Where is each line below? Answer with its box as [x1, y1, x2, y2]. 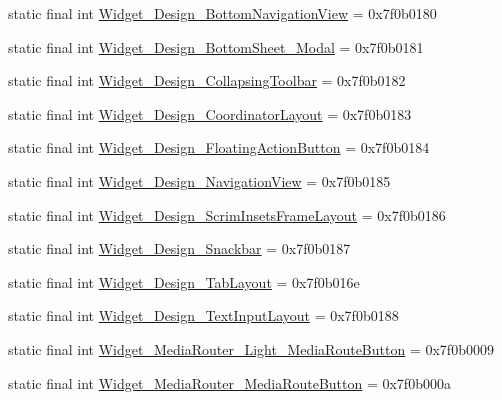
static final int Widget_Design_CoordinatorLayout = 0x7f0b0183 [8, 103, 412, 124]
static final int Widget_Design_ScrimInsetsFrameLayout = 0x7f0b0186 [8, 204, 446, 225]
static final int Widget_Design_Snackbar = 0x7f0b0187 [8, 238, 351, 259]
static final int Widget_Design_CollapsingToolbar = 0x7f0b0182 [8, 70, 406, 91]
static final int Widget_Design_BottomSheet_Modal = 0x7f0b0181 [8, 36, 424, 57]
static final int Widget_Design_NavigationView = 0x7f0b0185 [8, 170, 391, 191]
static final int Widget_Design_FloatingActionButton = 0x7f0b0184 [8, 137, 430, 158]
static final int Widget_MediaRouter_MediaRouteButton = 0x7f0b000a [8, 372, 451, 393]
